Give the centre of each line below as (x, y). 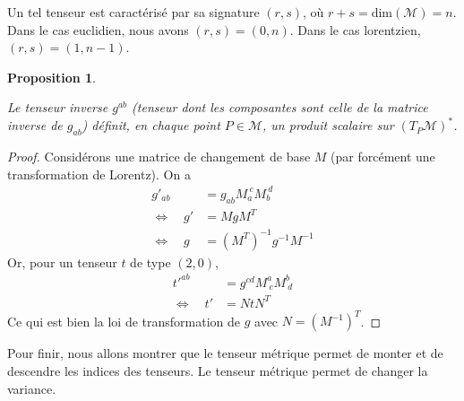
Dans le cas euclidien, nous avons (98, 29)
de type (150, 262)
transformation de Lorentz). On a (99, 174)
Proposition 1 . (52, 77)
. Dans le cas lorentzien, (355, 29)
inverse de (35, 125)
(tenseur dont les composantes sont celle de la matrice (280, 107)
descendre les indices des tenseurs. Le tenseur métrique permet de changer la (218, 371)
